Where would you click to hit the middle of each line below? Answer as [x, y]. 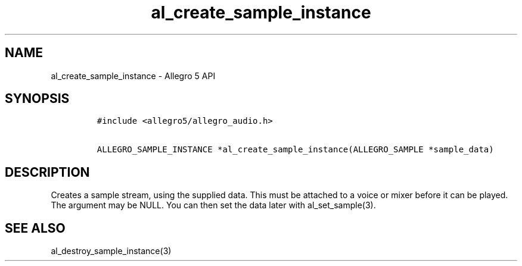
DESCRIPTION [47, 172]
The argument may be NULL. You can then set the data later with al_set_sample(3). [213, 205]
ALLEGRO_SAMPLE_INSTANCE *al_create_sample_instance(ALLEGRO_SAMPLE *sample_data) [295, 150]
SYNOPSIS [37, 99]
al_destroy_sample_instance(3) [111, 251]
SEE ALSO [35, 228]
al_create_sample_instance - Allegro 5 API [133, 76]
